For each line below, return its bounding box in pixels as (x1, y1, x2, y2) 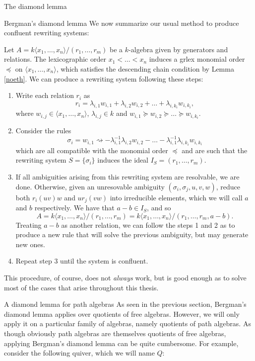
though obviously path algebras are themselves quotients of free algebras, (4, 328, 226, 338)
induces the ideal (97, 155, 149, 165)
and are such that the (182, 145, 248, 155)
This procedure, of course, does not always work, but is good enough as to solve (4, 272, 247, 283)
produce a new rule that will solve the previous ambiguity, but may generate (15, 229, 249, 240)
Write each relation (15, 90, 74, 100)
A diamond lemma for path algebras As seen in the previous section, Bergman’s (4, 299, 247, 309)
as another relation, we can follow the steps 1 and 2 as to (61, 219, 235, 230)
